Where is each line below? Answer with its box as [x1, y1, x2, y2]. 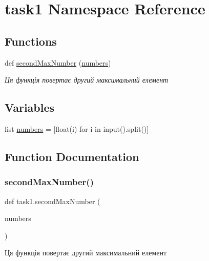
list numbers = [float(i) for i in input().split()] [5, 123, 149, 134]
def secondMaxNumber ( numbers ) [5, 57, 111, 68]
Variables [5, 99, 55, 115]
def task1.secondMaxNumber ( [5, 195, 100, 206]
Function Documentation [5, 148, 139, 164]
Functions [5, 33, 57, 49]
